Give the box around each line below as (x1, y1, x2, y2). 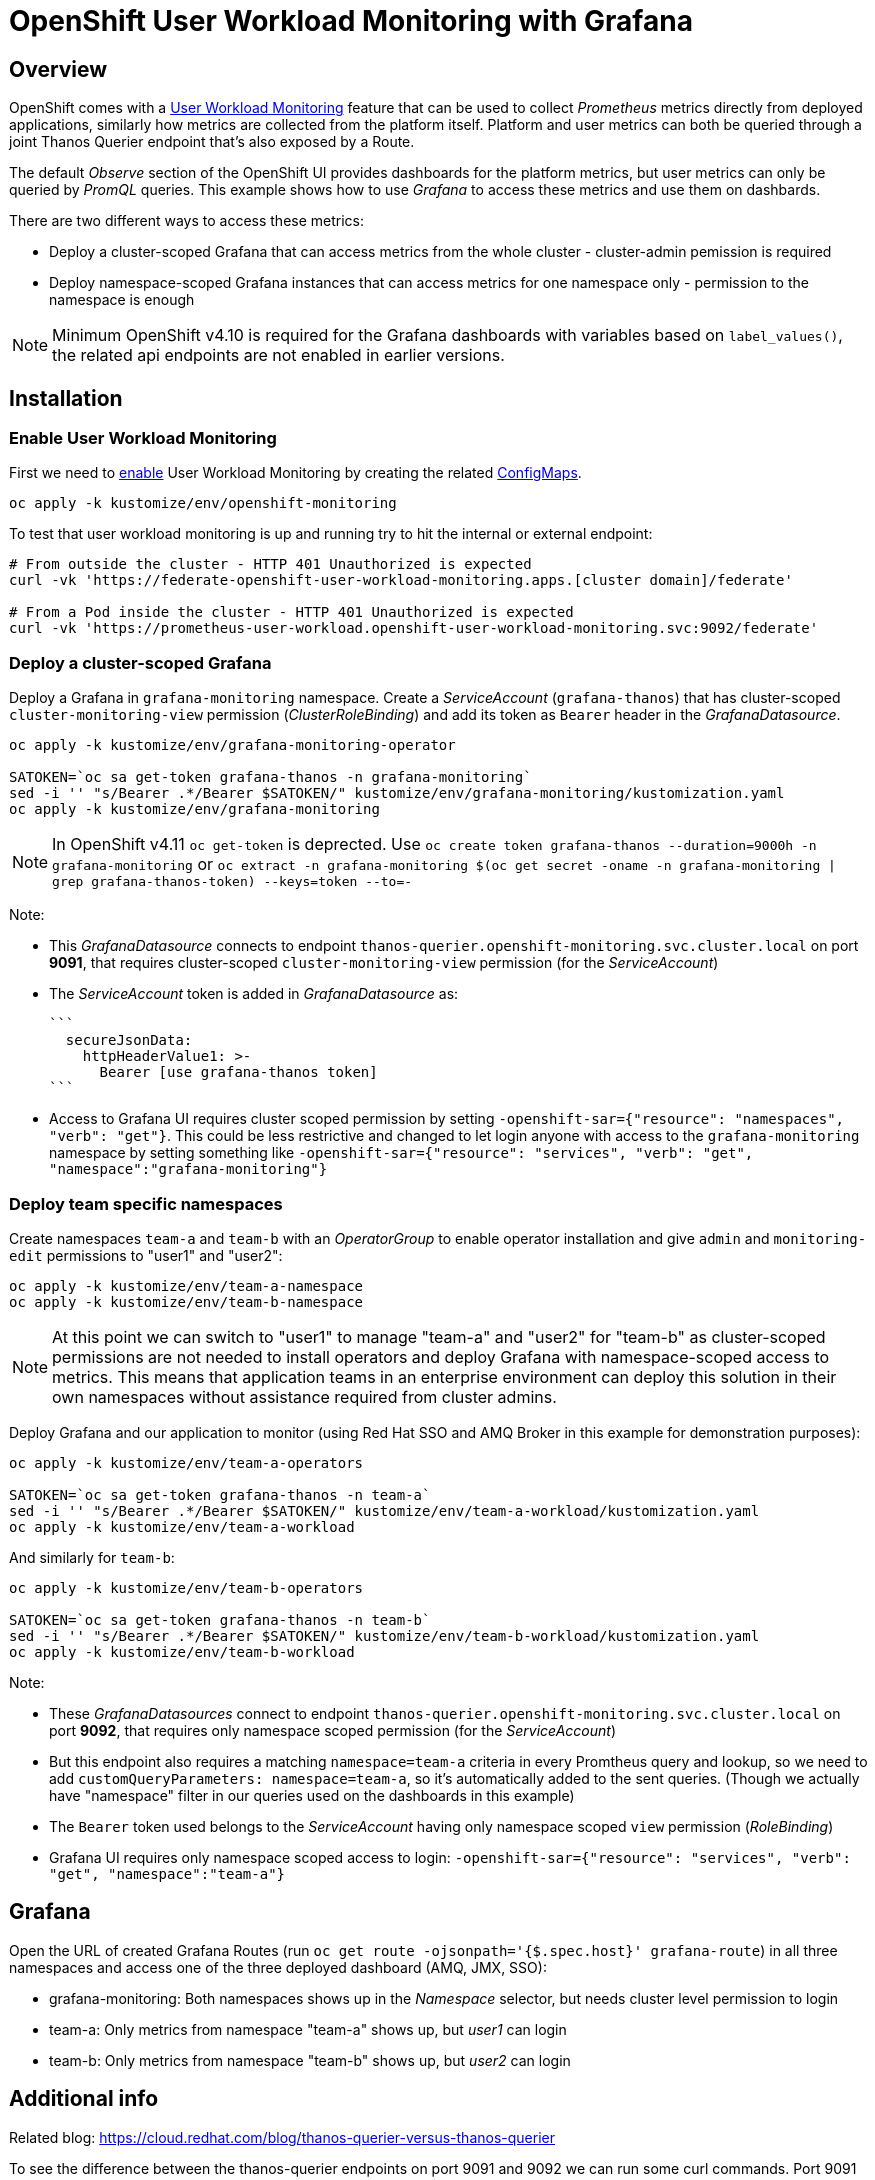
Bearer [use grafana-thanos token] (99, 1064, 378, 1081)
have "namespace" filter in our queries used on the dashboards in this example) (49, 1786, 575, 1804)
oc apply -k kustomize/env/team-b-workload (9, 1643, 355, 1660)
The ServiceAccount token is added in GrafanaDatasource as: (49, 985, 459, 1003)
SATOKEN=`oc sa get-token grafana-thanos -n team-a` (9, 1486, 431, 1503)
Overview (9, 56, 108, 82)
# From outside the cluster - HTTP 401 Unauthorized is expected (9, 556, 532, 573)
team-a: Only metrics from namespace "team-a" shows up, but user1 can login (49, 2020, 567, 2038)
